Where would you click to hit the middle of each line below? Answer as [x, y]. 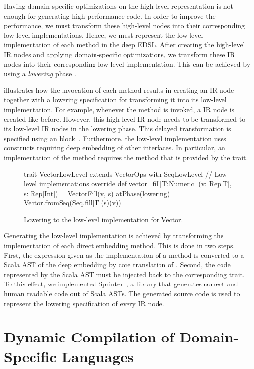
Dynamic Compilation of [89, 337]
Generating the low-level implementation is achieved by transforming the [114, 236]
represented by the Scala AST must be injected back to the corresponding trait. [124, 274]
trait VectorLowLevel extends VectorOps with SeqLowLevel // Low [126, 174]
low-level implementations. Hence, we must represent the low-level [104, 35]
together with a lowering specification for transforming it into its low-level [115, 99]
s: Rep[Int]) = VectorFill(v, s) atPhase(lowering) [97, 193]
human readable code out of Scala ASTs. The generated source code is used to [122, 294]
